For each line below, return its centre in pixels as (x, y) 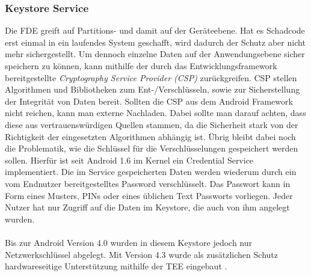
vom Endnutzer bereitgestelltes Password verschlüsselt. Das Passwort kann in (148, 183)
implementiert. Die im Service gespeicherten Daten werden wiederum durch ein (151, 172)
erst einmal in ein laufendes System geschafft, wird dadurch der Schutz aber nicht (155, 42)
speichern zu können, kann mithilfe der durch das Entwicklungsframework (141, 66)
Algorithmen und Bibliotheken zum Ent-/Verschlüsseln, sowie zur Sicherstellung (152, 89)
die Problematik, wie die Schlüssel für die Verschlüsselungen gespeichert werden (152, 148)
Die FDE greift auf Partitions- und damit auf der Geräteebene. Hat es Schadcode (155, 30)
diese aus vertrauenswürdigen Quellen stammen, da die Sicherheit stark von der (152, 124)
